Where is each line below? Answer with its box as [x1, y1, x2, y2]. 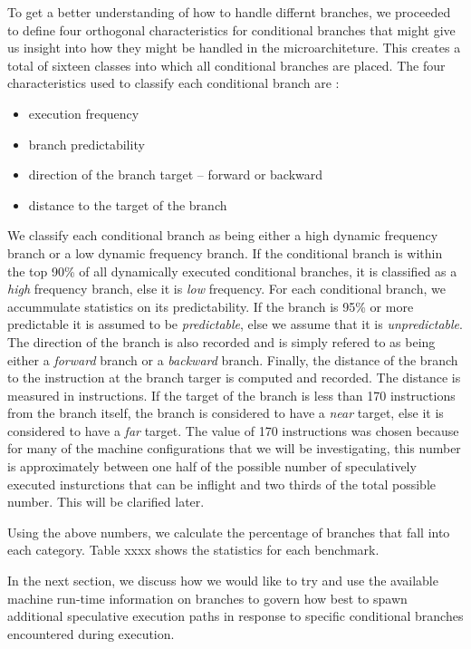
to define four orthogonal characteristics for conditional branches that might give [7, 20, 456, 39]
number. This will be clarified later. [7, 492, 205, 511]
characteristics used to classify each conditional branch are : [7, 73, 340, 92]
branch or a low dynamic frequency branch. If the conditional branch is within [7, 243, 443, 262]
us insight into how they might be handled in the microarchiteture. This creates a [7, 38, 461, 57]
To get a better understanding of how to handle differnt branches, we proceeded [7, 3, 451, 21]
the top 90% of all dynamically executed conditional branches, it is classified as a [7, 261, 457, 280]
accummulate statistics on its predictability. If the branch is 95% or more [7, 296, 414, 315]
